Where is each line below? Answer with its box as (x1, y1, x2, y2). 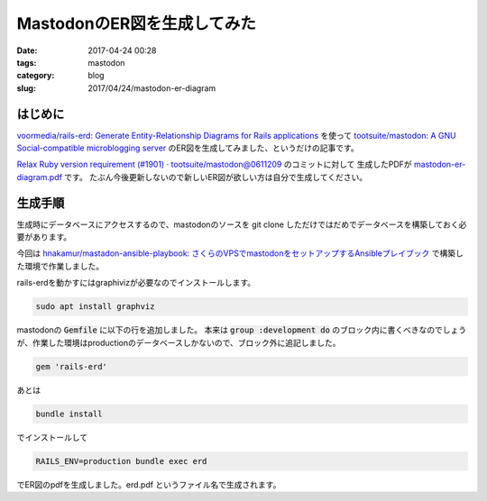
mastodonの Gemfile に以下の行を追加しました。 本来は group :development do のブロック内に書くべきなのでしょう (16, 324, 467, 335)
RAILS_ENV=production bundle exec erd (35, 456, 207, 466)
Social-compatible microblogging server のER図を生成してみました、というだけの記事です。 (16, 142, 360, 153)
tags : (16, 57, 37, 68)
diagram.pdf (16, 171, 63, 182)
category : (16, 70, 55, 81)
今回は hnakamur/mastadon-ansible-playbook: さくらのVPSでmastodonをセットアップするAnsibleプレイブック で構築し (16, 248, 464, 259)
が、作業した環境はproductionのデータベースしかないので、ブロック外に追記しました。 (16, 337, 341, 348)
